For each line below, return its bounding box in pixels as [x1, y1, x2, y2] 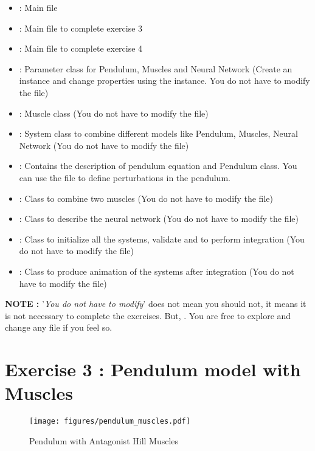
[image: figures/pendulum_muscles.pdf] [29, 417, 190, 426]
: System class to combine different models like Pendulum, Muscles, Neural [19, 127, 298, 140]
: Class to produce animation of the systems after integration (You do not [19, 264, 294, 277]
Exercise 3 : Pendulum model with [5, 357, 301, 382]
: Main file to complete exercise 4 [19, 42, 143, 55]
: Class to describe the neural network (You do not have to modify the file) [19, 212, 299, 225]
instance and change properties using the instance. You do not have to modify [19, 74, 310, 87]
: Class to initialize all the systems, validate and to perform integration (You [19, 232, 305, 245]
